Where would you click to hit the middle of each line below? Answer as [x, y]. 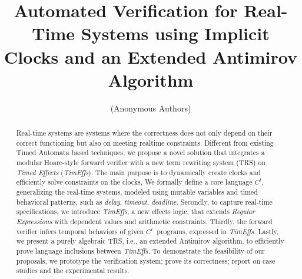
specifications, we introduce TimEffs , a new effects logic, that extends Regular [135, 211]
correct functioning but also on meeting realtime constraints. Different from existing [145, 142]
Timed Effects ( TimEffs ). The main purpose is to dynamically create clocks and [138, 172]
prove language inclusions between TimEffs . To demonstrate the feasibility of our [140, 250]
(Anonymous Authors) [151, 108]
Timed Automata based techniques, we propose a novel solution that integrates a [140, 152]
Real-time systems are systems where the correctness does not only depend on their [144, 133]
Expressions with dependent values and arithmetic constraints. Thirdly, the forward [144, 221]
